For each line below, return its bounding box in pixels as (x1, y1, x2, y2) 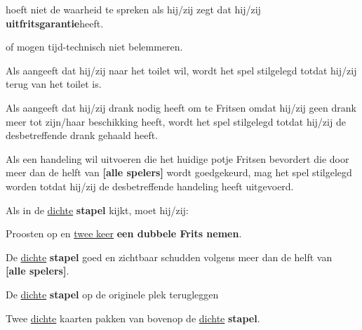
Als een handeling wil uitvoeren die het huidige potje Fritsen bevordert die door (6, 151, 349, 166)
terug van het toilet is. (6, 77, 102, 91)
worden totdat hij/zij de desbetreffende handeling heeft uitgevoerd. (6, 178, 294, 193)
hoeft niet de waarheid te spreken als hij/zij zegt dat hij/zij (6, 2, 261, 16)
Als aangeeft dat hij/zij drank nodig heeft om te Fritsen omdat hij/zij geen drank (6, 100, 356, 114)
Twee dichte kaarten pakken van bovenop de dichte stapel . (6, 310, 260, 325)
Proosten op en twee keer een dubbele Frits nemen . (6, 226, 242, 241)
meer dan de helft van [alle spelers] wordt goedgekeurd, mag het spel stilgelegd (6, 165, 352, 180)
